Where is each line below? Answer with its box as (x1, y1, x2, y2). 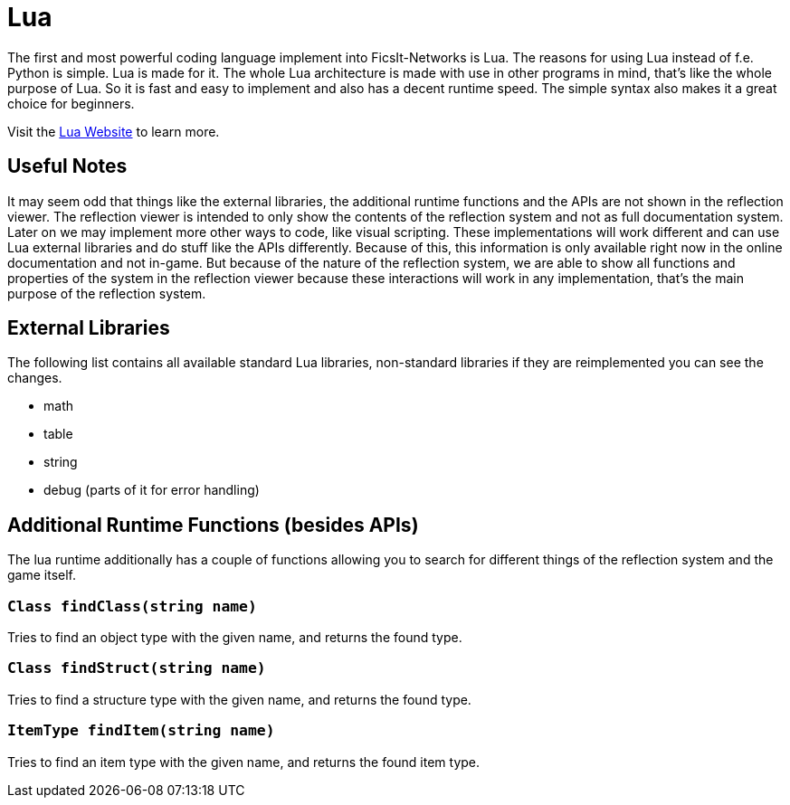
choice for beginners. (7, 95, 135, 111)
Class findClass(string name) (7, 597, 257, 615)
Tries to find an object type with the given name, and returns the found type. (7, 630, 462, 646)
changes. (7, 370, 62, 386)
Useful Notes (7, 155, 128, 178)
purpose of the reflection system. (7, 285, 206, 301)
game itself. (7, 567, 77, 583)
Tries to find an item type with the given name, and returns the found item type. (7, 753, 481, 770)
